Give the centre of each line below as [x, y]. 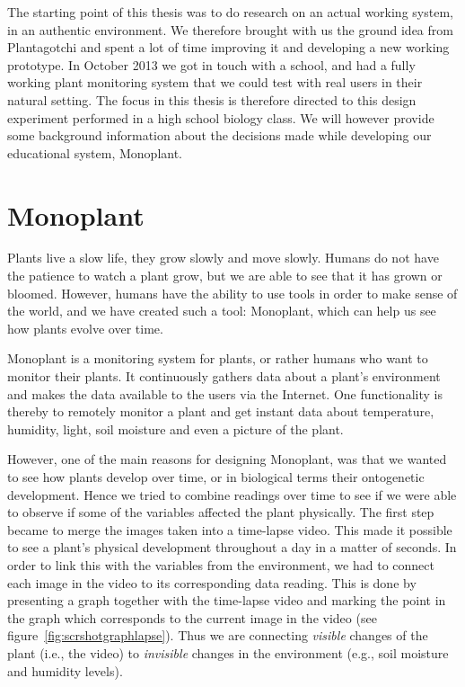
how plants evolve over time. [85, 328]
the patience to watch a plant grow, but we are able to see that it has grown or [225, 276]
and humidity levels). [65, 670]
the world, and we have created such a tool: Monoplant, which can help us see [222, 311]
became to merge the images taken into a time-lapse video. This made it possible [230, 529]
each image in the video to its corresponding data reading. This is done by [212, 582]
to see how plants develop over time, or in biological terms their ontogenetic [216, 477]
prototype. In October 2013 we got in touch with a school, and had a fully [211, 64]
